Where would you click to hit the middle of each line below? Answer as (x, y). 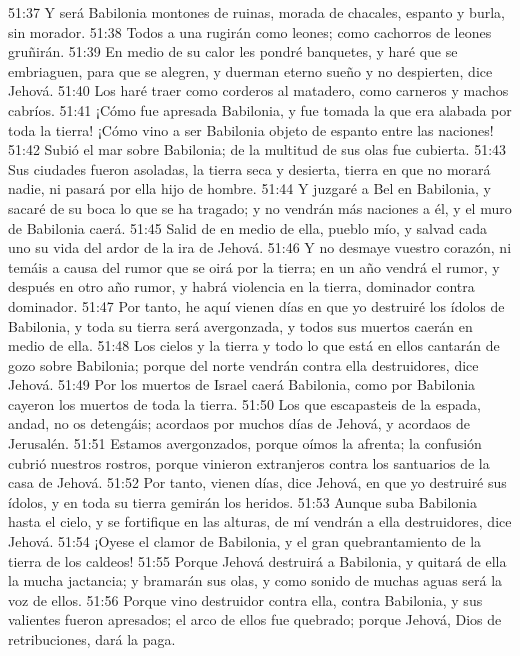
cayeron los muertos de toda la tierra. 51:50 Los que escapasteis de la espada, (244, 403)
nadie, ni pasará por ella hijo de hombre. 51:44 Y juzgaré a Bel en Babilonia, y (249, 188)
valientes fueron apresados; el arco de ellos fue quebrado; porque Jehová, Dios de (255, 619)
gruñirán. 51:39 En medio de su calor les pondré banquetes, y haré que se (233, 51)
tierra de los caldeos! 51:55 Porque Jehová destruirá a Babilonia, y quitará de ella (257, 560)
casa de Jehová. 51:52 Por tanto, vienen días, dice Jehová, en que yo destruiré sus (257, 482)
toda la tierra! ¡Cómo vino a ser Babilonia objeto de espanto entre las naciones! (251, 129)
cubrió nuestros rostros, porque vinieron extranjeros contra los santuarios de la (249, 462)
